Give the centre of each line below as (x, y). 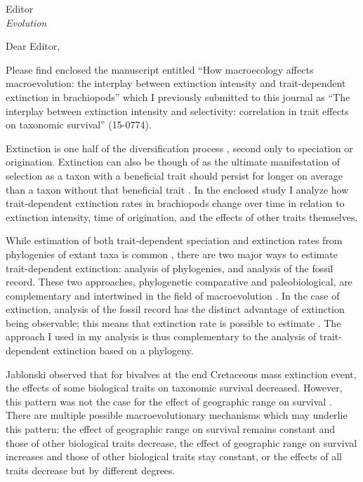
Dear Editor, (33, 46)
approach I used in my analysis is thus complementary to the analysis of (161, 336)
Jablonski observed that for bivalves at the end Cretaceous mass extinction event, (181, 374)
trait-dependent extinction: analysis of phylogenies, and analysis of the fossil (170, 268)
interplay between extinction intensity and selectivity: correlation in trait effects (177, 111)
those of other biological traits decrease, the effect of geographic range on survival (181, 442)
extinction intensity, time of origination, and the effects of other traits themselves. (182, 216)
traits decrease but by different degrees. (91, 470)
